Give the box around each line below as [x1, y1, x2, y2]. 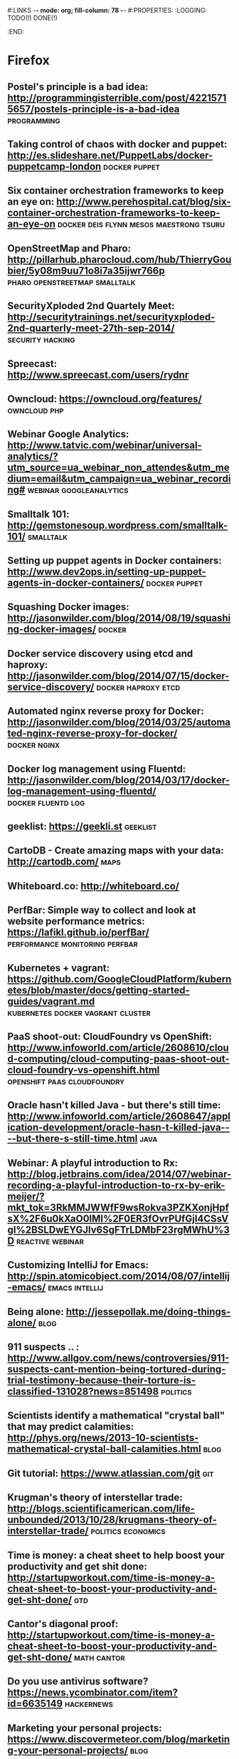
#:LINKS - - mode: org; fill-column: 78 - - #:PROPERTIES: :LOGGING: [7, 6, 208, 14]
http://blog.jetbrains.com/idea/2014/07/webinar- [7, 1168, 232, 1180]
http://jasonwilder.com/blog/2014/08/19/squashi [7, 612, 231, 624]
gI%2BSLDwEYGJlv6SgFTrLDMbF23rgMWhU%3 [7, 1223, 230, 1235]
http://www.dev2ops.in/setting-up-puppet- [7, 566, 206, 578]
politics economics [90, 1525, 166, 1537]
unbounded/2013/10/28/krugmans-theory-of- [7, 1514, 217, 1526]
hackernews [64, 1698, 114, 1710]
